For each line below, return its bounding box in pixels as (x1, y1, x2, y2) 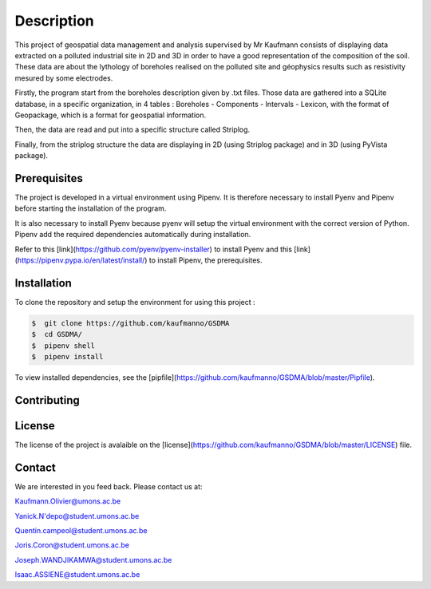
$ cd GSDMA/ (31, 330, 83, 339)
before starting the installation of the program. (14, 204, 167, 213)
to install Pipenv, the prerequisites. (148, 255, 263, 265)
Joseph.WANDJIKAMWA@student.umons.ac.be (14, 555, 172, 564)
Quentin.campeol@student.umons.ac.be (14, 525, 148, 535)
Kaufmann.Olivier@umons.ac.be (14, 496, 121, 506)
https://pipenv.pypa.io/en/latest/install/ (17, 255, 145, 265)
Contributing (14, 393, 80, 407)
